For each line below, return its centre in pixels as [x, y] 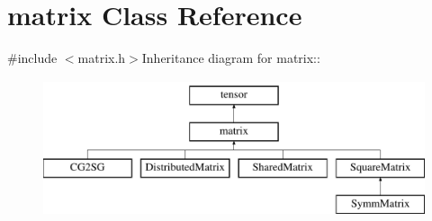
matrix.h [102, 58]
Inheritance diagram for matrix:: [231, 58]
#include [32, 58]
